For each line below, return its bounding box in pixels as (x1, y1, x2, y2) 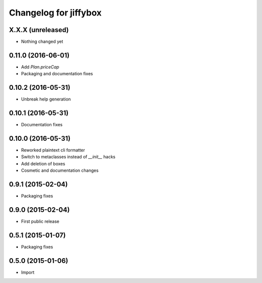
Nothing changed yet (21, 39, 63, 45)
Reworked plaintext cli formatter (21, 147, 85, 153)
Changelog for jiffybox (9, 7, 102, 18)
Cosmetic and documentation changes (21, 167, 99, 173)
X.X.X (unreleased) (9, 26, 69, 34)
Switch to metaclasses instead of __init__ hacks (21, 154, 116, 160)
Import (21, 269, 35, 275)
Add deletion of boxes (21, 161, 65, 166)
